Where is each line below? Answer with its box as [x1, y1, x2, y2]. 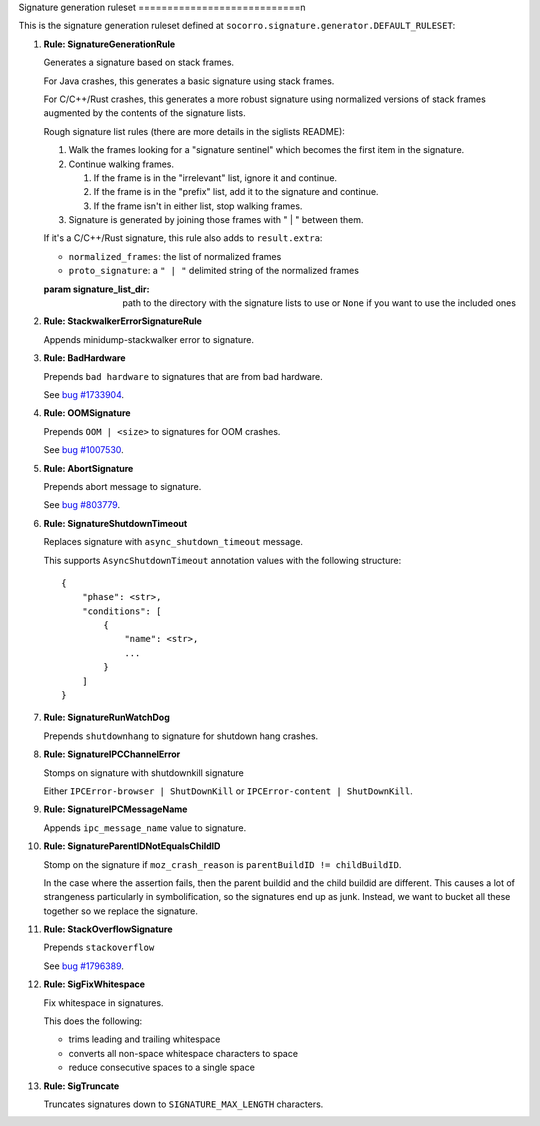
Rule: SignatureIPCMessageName [43, 803, 188, 815]
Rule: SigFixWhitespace [43, 978, 145, 990]
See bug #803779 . [43, 499, 120, 511]
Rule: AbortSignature [43, 462, 134, 474]
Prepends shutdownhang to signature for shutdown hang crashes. [43, 730, 319, 742]
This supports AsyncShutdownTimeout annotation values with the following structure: [43, 554, 402, 566]
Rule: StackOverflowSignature [43, 923, 173, 935]
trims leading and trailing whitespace [68, 1033, 221, 1045]
